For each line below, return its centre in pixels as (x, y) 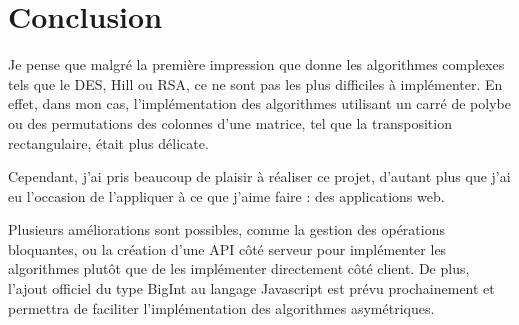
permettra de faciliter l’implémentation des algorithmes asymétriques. (221, 307)
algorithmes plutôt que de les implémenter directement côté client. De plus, (239, 268)
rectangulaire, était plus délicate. (108, 142)
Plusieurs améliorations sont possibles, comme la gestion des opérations (226, 229)
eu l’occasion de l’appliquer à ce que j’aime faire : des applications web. (226, 195)
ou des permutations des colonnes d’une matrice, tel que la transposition (230, 122)
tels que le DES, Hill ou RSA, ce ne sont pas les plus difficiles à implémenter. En (255, 83)
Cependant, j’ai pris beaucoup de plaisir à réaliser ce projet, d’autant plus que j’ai (259, 176)
